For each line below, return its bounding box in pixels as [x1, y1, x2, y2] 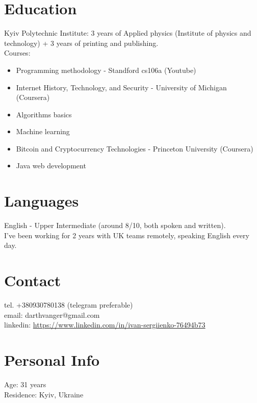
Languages [4, 190, 79, 211]
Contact [4, 270, 61, 291]
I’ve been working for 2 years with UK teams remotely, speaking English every [4, 230, 249, 240]
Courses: [4, 47, 31, 58]
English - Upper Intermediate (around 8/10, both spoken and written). [4, 220, 226, 231]
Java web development [16, 160, 86, 171]
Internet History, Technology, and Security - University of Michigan [16, 82, 227, 92]
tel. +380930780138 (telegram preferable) [4, 299, 133, 310]
